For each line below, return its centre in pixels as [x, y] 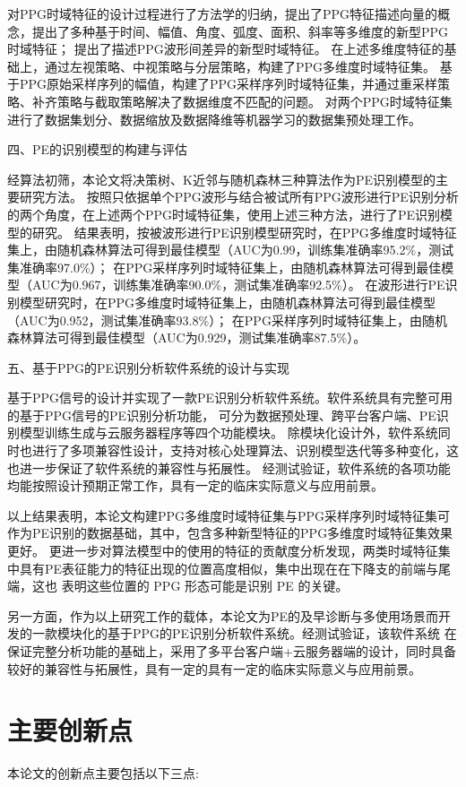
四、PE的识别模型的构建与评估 [98, 149]
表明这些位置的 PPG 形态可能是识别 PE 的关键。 [205, 586]
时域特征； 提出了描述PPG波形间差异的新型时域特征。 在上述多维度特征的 [226, 49]
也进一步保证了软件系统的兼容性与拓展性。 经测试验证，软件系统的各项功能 [229, 467]
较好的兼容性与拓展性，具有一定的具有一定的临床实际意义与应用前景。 [214, 668]
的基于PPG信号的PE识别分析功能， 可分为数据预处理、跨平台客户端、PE [222, 415]
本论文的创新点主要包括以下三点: [103, 773]
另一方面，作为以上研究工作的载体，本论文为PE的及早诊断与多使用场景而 [223, 615]
